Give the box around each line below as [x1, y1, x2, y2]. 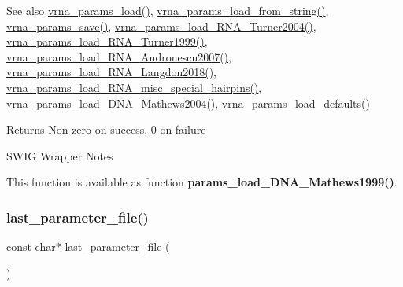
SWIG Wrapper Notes [6, 147, 113, 164]
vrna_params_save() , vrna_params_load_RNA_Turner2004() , [6, 17, 316, 34]
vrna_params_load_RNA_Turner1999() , [6, 33, 208, 50]
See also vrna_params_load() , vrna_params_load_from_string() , [6, 2, 329, 18]
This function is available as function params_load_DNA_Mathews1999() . [6, 174, 397, 190]
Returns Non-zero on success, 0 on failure [6, 121, 206, 138]
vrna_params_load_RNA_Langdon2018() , [6, 64, 216, 80]
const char [6, 238, 56, 255]
